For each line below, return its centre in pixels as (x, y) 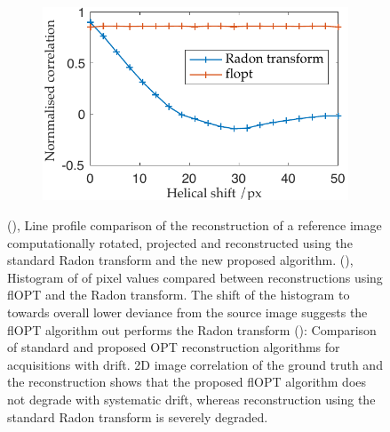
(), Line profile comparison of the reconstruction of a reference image (195, 224)
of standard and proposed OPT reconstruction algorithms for (174, 347)
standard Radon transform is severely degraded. (138, 416)
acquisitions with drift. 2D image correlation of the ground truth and (195, 364)
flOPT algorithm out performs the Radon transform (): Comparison (192, 329)
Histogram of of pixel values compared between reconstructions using (195, 277)
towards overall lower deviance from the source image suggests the (187, 312)
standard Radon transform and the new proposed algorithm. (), (180, 260)
